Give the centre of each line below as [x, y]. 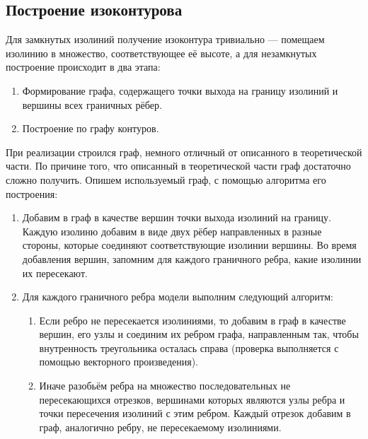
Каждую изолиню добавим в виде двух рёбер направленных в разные [172, 231]
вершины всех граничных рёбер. [92, 104]
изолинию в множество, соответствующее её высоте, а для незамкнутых [161, 53]
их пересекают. [55, 273]
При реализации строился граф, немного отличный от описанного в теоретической [184, 152]
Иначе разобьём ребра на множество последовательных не [165, 386]
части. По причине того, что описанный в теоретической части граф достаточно [178, 166]
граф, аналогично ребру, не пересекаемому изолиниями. [160, 427]
